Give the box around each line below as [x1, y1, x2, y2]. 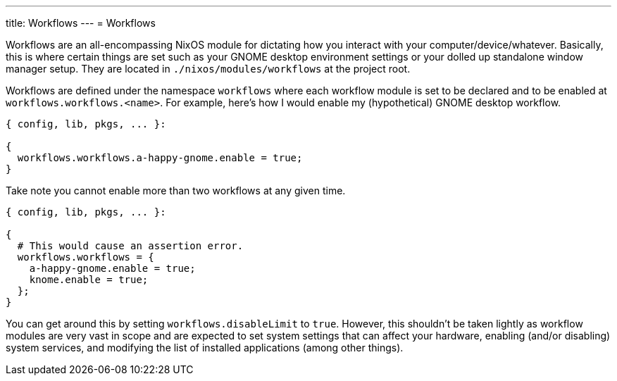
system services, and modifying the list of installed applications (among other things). [6, 342, 404, 354]
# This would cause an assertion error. [17, 240, 244, 251]
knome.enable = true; [29, 274, 149, 285]
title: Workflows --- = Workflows [6, 17, 156, 29]
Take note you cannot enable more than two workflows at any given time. [6, 185, 346, 196]
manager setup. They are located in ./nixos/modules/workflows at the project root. [6, 63, 411, 75]
